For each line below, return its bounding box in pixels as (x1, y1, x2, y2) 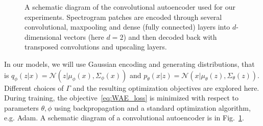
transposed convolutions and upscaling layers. (25, 41, 167, 52)
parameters (4, 102, 39, 113)
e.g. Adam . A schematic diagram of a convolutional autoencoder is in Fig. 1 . (4, 112, 244, 123)
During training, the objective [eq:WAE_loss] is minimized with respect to (4, 92, 238, 103)
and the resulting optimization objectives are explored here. (73, 82, 259, 93)
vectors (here (64, 31, 104, 42)
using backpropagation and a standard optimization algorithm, (54, 102, 251, 113)
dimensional (25, 31, 62, 42)
